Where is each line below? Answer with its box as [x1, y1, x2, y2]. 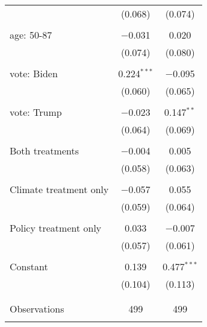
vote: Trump [10, 105, 62, 119]
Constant [10, 259, 48, 273]
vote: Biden [10, 66, 58, 80]
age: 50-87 [10, 28, 52, 42]
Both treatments [10, 144, 79, 157]
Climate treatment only [10, 182, 109, 196]
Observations [10, 302, 64, 316]
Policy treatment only [10, 221, 102, 235]
